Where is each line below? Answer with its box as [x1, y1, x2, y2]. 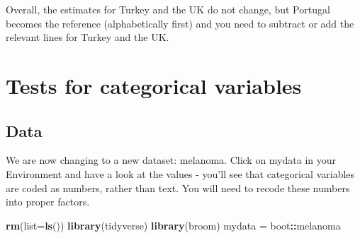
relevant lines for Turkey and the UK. [6, 30, 169, 44]
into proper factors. [6, 194, 90, 209]
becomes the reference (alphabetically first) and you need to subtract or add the [6, 16, 354, 30]
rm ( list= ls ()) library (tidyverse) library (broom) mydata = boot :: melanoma [6, 218, 341, 232]
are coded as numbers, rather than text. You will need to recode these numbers [6, 180, 350, 195]
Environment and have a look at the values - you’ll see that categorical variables [6, 166, 355, 181]
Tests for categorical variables [6, 71, 302, 100]
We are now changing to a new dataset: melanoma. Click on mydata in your [6, 153, 337, 167]
